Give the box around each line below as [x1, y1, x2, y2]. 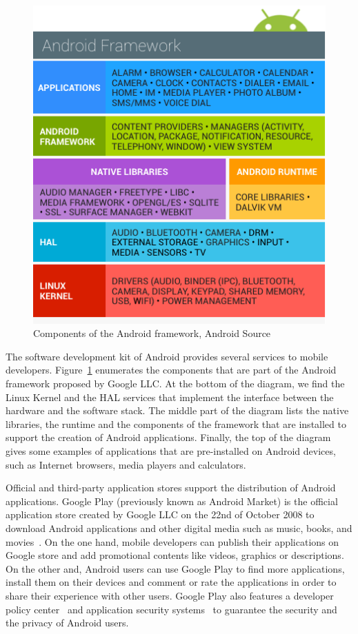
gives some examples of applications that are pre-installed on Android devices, [6, 443, 336, 458]
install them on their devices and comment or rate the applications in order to [6, 575, 337, 589]
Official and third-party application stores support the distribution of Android [6, 480, 336, 495]
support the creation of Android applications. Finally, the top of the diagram [6, 430, 331, 444]
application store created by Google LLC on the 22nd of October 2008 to [6, 507, 315, 522]
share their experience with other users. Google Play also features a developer [6, 588, 334, 602]
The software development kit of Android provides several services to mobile [6, 349, 328, 363]
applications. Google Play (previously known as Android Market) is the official [6, 493, 338, 508]
